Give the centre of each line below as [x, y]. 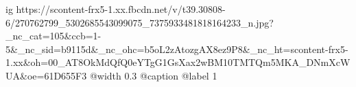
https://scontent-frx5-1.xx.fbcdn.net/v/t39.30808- [121, 9]
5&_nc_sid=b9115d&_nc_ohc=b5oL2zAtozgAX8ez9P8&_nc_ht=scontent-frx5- [177, 49]
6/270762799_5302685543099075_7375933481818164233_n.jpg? [140, 22]
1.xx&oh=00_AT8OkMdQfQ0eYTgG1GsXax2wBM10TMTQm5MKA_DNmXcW [178, 62]
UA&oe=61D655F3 [46, 75]
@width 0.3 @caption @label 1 [153, 75]
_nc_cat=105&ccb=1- [54, 36]
